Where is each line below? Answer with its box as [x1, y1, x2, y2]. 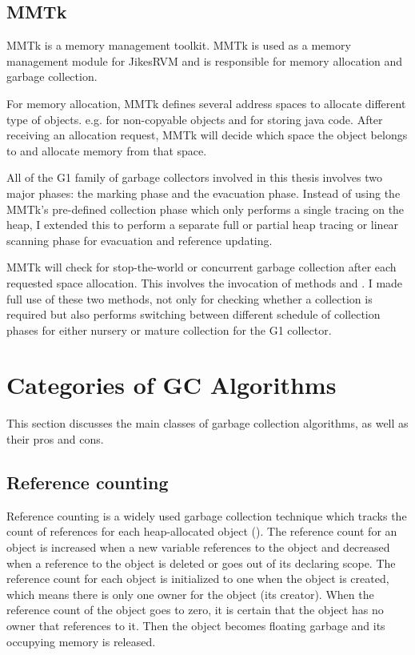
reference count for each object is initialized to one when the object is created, [6, 570, 389, 587]
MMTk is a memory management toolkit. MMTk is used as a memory [6, 37, 351, 54]
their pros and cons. [6, 431, 104, 448]
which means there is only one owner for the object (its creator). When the [6, 585, 374, 602]
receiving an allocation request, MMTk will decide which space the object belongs [6, 127, 408, 143]
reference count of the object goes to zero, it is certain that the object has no [6, 601, 384, 618]
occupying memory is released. [6, 633, 156, 649]
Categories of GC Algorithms [6, 368, 337, 401]
